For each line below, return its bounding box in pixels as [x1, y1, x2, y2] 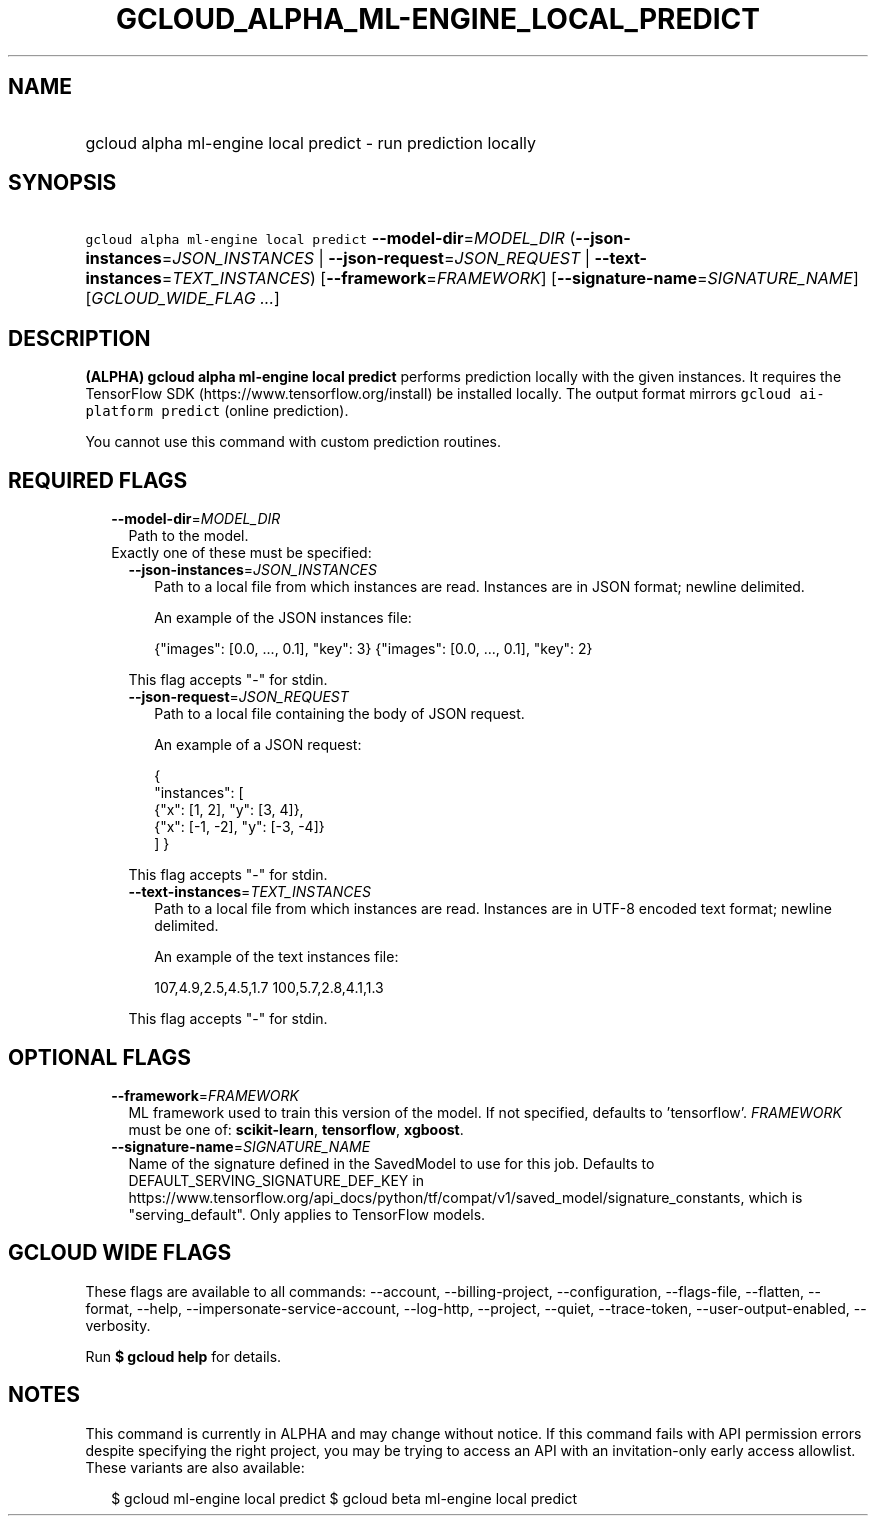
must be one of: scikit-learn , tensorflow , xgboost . [128, 1120, 464, 1138]
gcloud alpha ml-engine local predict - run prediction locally [85, 132, 536, 153]
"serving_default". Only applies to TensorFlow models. [128, 1205, 486, 1223]
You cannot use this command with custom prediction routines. [85, 433, 501, 451]
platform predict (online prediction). [85, 402, 349, 420]
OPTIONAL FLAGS [8, 1044, 191, 1070]
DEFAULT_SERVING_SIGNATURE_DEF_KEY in [128, 1171, 424, 1189]
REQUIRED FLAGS [8, 467, 188, 493]
